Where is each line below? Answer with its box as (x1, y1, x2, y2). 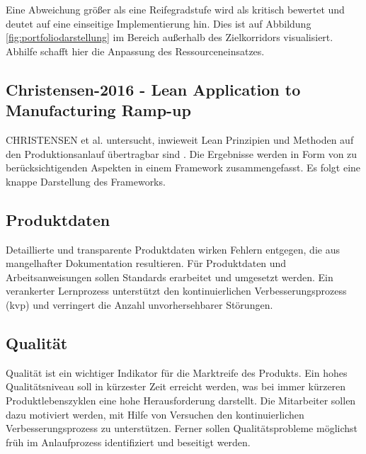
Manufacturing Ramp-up (6, 99, 191, 121)
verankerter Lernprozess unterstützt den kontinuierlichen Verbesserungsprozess (6, 283, 347, 298)
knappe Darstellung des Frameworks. (6, 174, 166, 188)
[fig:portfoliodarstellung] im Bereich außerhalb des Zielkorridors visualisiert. (6, 30, 333, 45)
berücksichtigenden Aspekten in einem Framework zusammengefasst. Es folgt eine (6, 160, 361, 175)
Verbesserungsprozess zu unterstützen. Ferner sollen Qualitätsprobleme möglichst (6, 421, 358, 436)
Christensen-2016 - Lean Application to (6, 78, 301, 100)
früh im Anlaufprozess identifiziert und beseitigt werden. (6, 434, 251, 449)
